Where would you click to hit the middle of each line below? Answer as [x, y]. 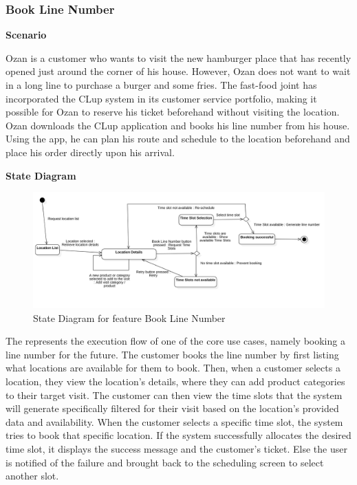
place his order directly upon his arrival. [90, 152]
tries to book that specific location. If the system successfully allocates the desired [178, 435]
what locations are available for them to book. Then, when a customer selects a [173, 368]
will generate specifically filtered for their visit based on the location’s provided [172, 408]
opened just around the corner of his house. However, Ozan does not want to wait [178, 71]
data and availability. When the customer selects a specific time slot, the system [174, 421]
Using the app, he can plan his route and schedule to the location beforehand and [178, 139]
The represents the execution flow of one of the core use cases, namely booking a [175, 341]
